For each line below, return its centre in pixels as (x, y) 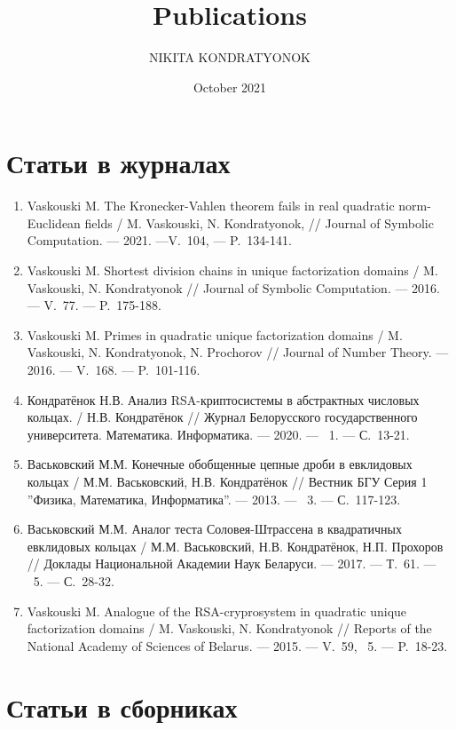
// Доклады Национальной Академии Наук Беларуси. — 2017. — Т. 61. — (232, 563)
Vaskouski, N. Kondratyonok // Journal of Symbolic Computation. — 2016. (234, 287)
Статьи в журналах (118, 163)
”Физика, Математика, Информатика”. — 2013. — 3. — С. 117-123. (214, 499)
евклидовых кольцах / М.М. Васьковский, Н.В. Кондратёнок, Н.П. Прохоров (235, 546)
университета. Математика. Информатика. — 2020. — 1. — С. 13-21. (218, 434)
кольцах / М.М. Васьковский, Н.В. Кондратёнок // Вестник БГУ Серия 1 (227, 481)
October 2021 (230, 87)
